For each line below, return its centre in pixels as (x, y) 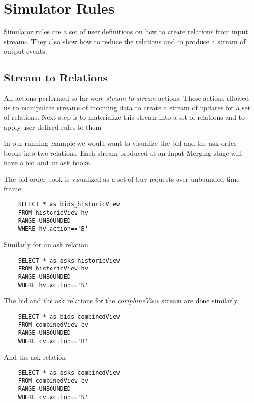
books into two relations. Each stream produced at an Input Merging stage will (123, 153)
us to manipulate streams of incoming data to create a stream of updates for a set (127, 107)
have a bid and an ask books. (48, 162)
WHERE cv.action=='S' (53, 397)
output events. (25, 51)
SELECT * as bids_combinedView (69, 316)
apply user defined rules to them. (54, 126)
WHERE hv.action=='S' (53, 285)
